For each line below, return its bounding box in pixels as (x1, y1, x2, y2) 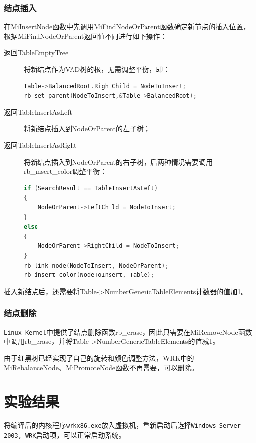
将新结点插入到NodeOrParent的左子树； (24, 123, 150, 134)
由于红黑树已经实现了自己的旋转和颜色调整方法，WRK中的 (4, 352, 194, 363)
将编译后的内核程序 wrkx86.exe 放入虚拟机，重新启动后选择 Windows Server (4, 420, 241, 430)
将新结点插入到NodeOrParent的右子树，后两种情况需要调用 (24, 156, 213, 167)
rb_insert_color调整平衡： (24, 166, 107, 176)
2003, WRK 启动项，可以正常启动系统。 (4, 429, 126, 440)
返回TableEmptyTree (4, 47, 69, 58)
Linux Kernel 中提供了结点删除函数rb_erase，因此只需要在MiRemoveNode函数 (4, 326, 252, 337)
